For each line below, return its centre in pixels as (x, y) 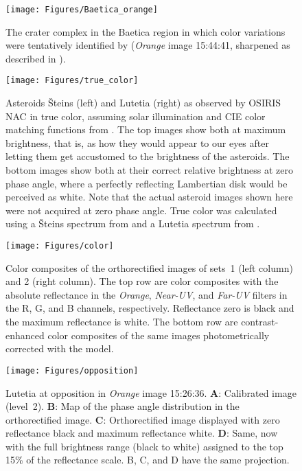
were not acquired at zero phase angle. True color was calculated (141, 210)
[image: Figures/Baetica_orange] (82, 10)
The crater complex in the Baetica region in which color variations (146, 31)
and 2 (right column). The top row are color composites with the (142, 281)
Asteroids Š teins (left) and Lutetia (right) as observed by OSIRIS (143, 103)
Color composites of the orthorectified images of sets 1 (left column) (149, 267)
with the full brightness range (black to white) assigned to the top (144, 446)
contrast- (260, 322)
